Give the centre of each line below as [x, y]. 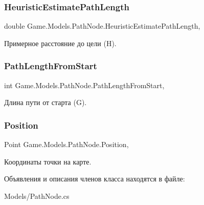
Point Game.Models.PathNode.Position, [66, 144]
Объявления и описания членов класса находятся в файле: [95, 179]
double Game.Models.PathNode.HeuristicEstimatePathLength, [102, 26]
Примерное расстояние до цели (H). [60, 43]
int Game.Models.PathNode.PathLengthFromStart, [84, 85]
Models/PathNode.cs [37, 196]
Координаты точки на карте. [48, 161]
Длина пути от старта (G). [46, 102]
